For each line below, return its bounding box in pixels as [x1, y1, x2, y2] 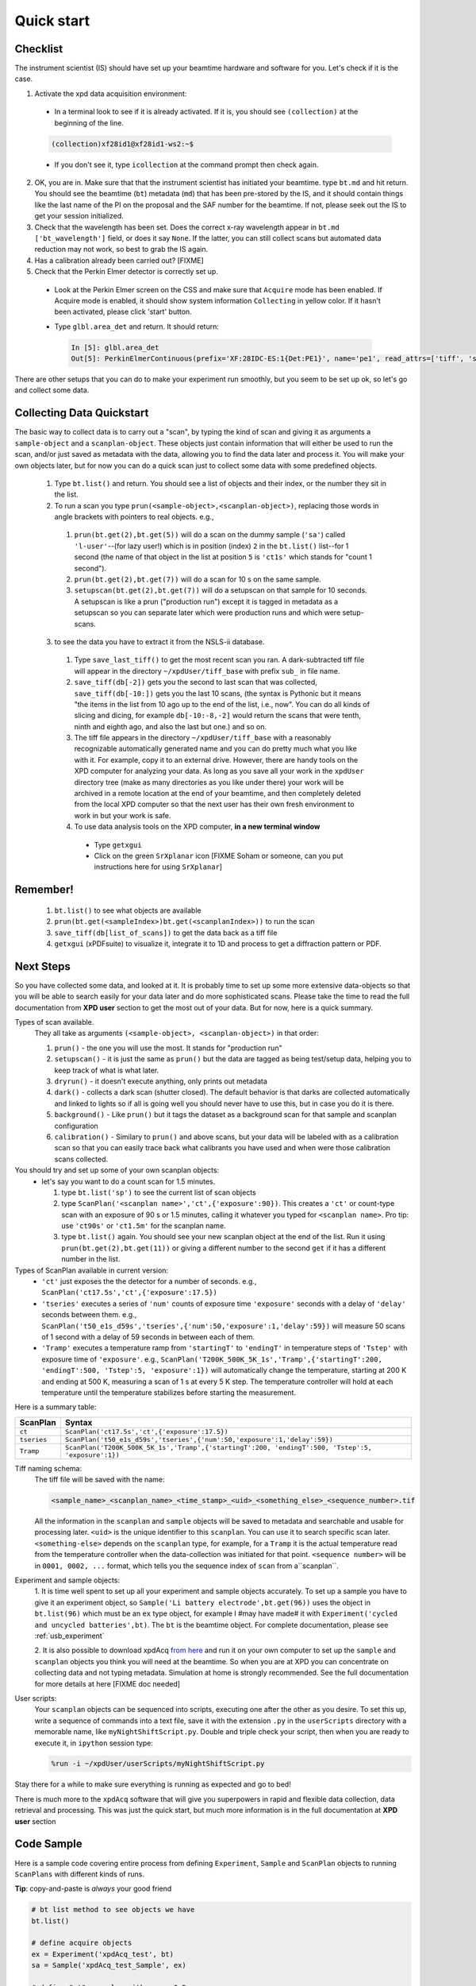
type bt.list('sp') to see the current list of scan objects [61, 1188, 257, 1197]
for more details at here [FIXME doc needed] [34, 1679, 181, 1688]
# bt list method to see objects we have [31, 1905, 195, 1915]
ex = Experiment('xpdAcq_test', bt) [31, 1949, 175, 1958]
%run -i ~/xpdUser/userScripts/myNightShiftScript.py [51, 1760, 265, 1768]
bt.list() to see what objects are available [54, 906, 202, 915]
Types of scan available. [14, 1018, 94, 1027]
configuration [54, 1121, 98, 1130]
